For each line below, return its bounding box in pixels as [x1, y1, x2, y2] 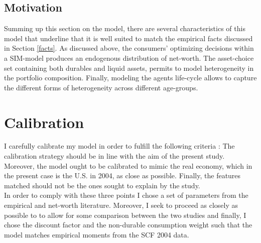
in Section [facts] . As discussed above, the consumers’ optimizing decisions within [4, 43, 254, 53]
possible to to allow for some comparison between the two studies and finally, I [4, 209, 246, 220]
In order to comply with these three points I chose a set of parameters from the [4, 190, 248, 200]
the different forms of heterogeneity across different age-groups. [4, 82, 198, 92]
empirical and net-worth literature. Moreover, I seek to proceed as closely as [4, 200, 238, 210]
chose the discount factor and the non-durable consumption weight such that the [4, 219, 252, 230]
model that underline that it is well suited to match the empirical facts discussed [4, 33, 253, 43]
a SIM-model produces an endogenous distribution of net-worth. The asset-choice [4, 52, 254, 63]
